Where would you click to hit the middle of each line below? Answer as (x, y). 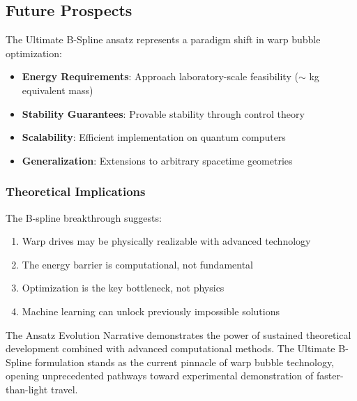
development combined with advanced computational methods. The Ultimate (170, 348)
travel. (64, 389)
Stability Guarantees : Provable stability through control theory (163, 113)
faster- (330, 376)
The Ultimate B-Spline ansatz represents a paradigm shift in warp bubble (163, 39)
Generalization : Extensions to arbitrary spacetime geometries (157, 160)
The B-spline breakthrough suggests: (84, 217)
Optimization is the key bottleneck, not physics (123, 288)
